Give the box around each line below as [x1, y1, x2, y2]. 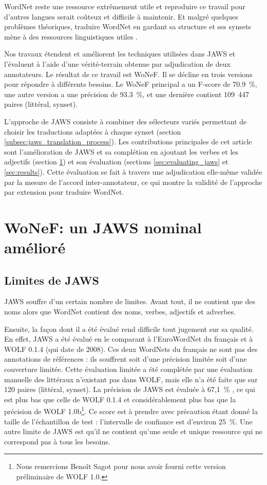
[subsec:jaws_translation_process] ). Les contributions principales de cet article [4, 136, 252, 147]
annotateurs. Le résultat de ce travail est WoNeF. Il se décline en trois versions [4, 68, 253, 79]
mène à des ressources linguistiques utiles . [4, 31, 138, 42]
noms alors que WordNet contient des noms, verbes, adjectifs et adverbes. [4, 306, 236, 317]
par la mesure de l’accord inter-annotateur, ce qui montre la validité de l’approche [4, 176, 262, 187]
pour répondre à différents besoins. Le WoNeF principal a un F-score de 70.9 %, [4, 79, 257, 89]
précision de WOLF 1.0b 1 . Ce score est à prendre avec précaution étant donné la [4, 404, 258, 417]
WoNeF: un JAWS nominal [4, 216, 202, 237]
